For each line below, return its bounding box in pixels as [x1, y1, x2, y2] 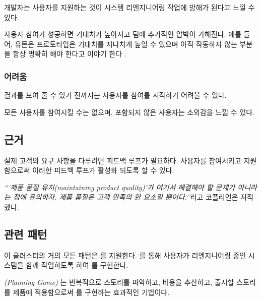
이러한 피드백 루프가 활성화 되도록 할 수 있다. [32, 165, 174, 175]
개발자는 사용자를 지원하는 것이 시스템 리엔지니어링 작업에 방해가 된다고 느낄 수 [4, 2, 255, 12]
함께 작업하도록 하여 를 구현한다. [26, 260, 128, 270]
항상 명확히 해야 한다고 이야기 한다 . [13, 48, 126, 59]
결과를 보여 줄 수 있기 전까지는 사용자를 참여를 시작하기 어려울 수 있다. [4, 90, 227, 100]
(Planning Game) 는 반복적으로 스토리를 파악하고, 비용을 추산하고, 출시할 [4, 276, 234, 287]
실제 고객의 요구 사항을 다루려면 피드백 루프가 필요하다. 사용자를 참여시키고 [4, 155, 241, 165]
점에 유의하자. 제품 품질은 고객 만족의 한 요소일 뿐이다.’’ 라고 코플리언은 [13, 192, 238, 202]
